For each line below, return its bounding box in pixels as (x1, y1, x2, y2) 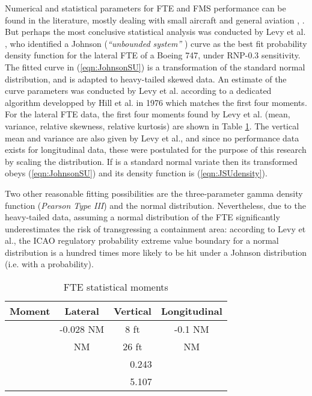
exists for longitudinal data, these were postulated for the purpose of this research (5, 143, 307, 156)
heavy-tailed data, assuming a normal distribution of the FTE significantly (5, 211, 280, 223)
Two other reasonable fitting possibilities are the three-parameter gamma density (5, 187, 303, 199)
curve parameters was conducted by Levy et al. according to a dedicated (5, 84, 272, 97)
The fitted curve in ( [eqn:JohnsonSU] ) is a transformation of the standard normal (5, 60, 305, 73)
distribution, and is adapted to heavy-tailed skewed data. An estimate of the (5, 72, 287, 85)
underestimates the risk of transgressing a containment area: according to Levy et (5, 222, 306, 235)
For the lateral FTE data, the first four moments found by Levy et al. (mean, (5, 108, 290, 120)
